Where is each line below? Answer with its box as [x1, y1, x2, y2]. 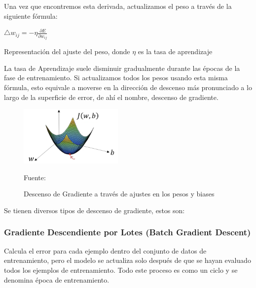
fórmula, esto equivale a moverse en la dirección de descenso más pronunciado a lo [4, 82, 252, 92]
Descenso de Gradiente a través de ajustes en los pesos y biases [24, 189, 215, 199]
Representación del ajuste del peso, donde [4, 46, 130, 57]
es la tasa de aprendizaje [138, 46, 213, 57]
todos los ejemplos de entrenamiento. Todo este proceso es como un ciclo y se [4, 264, 238, 275]
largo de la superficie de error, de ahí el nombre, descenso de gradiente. [4, 92, 219, 102]
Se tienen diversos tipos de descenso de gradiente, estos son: [4, 205, 185, 215]
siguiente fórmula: [4, 10, 58, 21]
